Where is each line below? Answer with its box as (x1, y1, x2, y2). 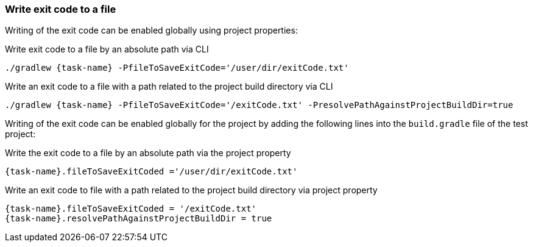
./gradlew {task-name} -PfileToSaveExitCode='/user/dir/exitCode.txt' (5, 63, 349, 73)
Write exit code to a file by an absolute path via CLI (5, 44, 209, 55)
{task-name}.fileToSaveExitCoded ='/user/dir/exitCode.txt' (5, 166, 298, 177)
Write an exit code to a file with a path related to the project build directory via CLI (5, 81, 333, 92)
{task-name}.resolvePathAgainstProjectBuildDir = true (5, 213, 272, 224)
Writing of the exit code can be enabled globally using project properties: (5, 25, 298, 36)
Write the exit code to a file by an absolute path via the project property (5, 148, 291, 159)
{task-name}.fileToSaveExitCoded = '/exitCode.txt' (5, 204, 257, 214)
